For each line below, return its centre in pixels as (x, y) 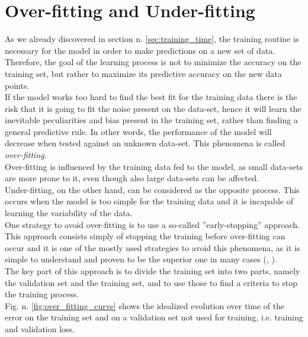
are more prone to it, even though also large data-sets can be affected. (132, 178)
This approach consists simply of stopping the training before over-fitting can (145, 236)
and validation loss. (40, 328)
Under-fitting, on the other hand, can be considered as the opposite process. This (152, 189)
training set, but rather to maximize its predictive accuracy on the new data (143, 73)
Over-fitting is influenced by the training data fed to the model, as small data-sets (154, 166)
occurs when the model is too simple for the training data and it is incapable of (149, 201)
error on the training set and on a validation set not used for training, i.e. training (154, 317)
